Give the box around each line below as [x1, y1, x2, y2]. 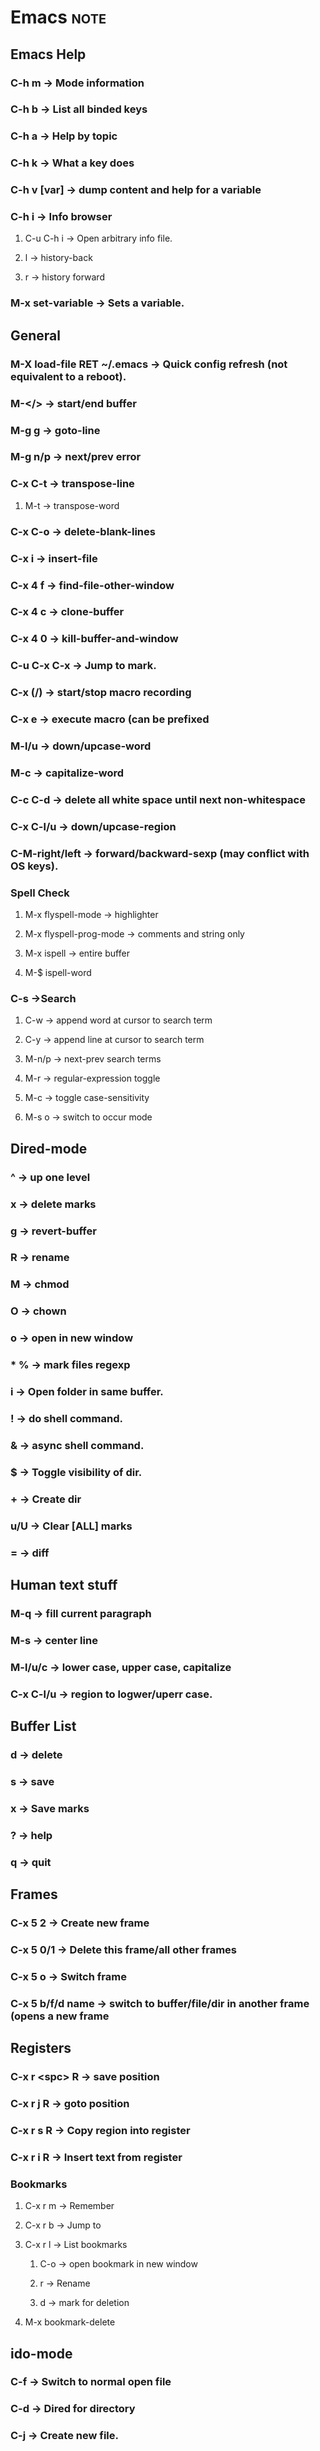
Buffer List [10, 1718, 77, 1735]
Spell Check [10, 886, 70, 900]
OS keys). [10, 859, 59, 873]
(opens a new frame [10, 2009, 110, 2023]
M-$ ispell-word [24, 967, 92, 979]
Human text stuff [10, 1576, 118, 1593]
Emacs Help [10, 46, 87, 63]
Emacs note [10, 6, 107, 29]
